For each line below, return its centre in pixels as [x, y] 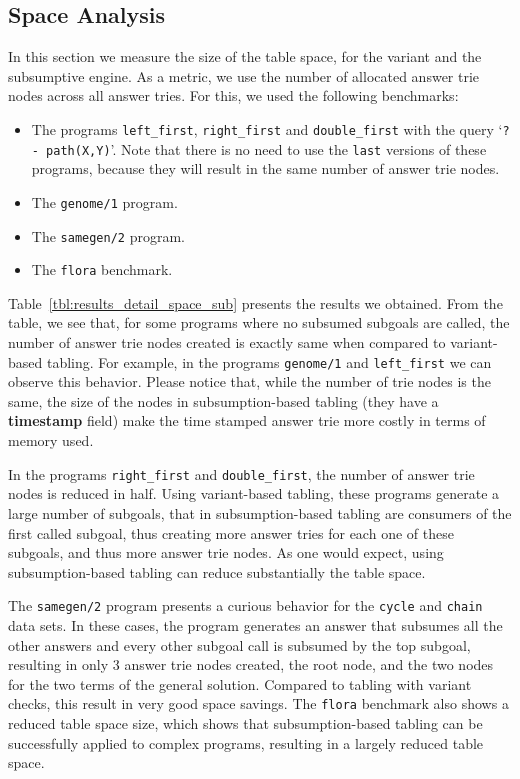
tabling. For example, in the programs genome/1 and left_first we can [269, 361]
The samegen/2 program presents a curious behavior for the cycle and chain [245, 605]
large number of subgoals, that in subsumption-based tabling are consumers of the [260, 512]
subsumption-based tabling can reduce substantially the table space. [217, 571]
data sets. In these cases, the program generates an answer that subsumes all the [255, 624]
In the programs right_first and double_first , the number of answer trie [241, 473]
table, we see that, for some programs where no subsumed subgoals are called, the [259, 322]
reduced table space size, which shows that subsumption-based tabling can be [245, 722]
